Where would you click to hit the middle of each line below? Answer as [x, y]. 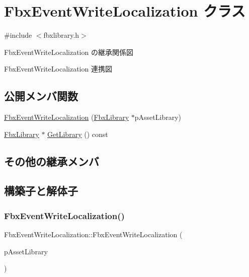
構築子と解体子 [41, 191]
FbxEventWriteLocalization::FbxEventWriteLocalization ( [93, 234]
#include [18, 35]
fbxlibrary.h [61, 35]
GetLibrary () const [78, 134]
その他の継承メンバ [52, 161]
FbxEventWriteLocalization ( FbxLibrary [67, 117]
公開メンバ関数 [41, 96]
